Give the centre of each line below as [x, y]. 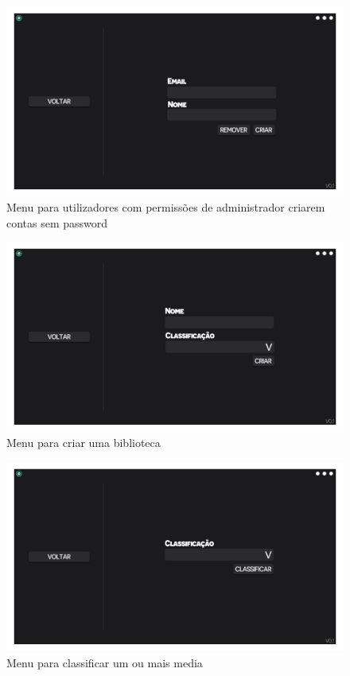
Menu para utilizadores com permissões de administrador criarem [166, 207]
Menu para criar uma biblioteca [84, 443]
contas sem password [57, 222]
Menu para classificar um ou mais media [105, 663]
